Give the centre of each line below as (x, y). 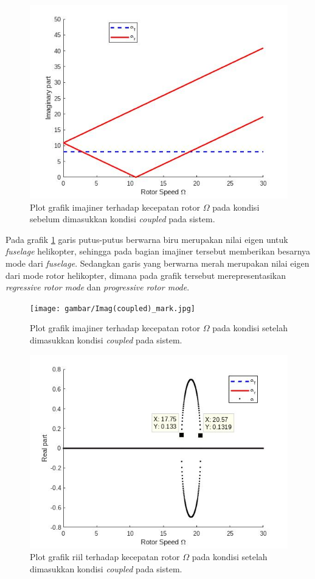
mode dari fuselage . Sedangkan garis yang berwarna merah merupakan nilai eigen (157, 263)
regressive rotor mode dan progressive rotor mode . (98, 287)
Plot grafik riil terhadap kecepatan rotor (105, 557)
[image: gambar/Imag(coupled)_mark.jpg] (113, 308)
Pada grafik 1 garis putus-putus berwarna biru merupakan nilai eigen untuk (147, 239)
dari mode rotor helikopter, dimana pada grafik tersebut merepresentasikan (146, 275)
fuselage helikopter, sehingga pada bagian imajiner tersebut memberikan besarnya (158, 251)
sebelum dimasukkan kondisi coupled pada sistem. (123, 219)
